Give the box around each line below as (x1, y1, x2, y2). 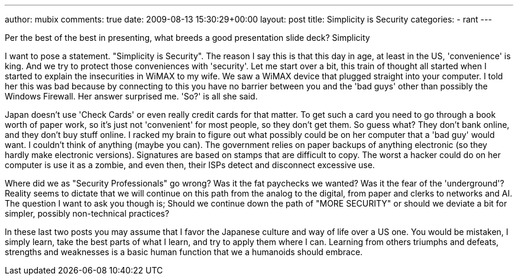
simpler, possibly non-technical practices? (5, 208, 170, 218)
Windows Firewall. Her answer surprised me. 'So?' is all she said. (5, 91, 258, 101)
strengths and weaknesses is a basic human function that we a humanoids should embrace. (5, 247, 363, 257)
